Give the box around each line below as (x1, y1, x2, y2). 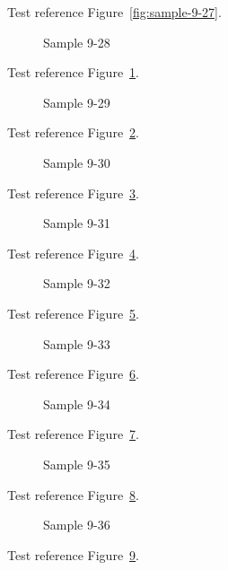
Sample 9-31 (43, 214, 110, 232)
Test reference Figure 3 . (7, 183, 139, 202)
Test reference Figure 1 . (7, 63, 139, 82)
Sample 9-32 (43, 274, 110, 293)
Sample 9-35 (43, 454, 110, 473)
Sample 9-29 (43, 92, 110, 111)
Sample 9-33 (43, 334, 110, 353)
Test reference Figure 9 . (7, 545, 139, 564)
